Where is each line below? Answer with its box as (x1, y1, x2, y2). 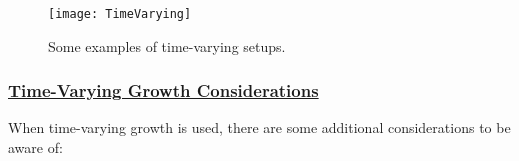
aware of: (8, 137, 63, 158)
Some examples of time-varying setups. (48, 35, 286, 56)
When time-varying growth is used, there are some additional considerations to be (8, 117, 511, 138)
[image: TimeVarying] (48, 7, 192, 21)
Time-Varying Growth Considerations (8, 78, 319, 103)
